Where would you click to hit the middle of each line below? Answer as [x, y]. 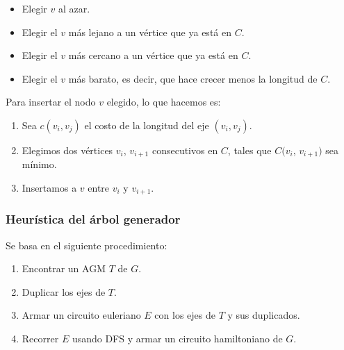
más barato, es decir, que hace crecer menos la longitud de [193, 78]
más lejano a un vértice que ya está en [150, 32]
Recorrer [40, 339]
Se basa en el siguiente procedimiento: [87, 245]
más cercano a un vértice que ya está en [153, 55]
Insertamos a [49, 188]
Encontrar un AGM [64, 268]
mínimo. [39, 164]
